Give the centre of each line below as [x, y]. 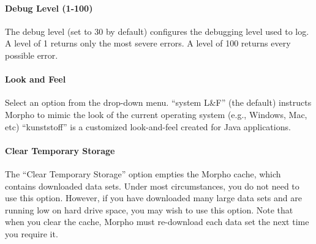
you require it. [32, 233]
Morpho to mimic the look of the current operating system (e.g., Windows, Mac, [156, 114]
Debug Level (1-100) [49, 8]
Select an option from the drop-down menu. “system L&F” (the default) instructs [158, 102]
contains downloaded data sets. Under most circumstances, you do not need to [152, 186]
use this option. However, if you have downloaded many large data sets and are [153, 198]
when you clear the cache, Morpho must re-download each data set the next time [157, 222]
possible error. [32, 55]
